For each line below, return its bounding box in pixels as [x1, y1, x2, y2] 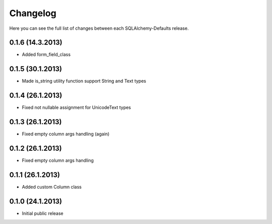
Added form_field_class [22, 51, 71, 58]
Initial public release [22, 210, 64, 216]
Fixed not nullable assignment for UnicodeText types [22, 104, 131, 110]
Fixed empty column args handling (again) [22, 131, 110, 137]
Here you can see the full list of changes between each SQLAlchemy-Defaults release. [9, 25, 189, 31]
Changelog [9, 8, 56, 19]
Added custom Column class [22, 184, 82, 190]
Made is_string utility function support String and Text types [22, 78, 146, 84]
